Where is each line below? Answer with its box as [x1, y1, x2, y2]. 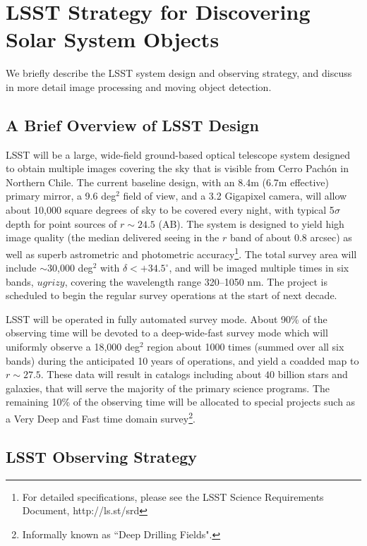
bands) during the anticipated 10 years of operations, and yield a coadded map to [6, 353, 359, 368]
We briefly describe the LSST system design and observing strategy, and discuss [6, 66, 352, 80]
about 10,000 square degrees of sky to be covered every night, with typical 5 [6, 202, 335, 217]
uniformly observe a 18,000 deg [6, 339, 140, 354]
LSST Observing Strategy [6, 445, 198, 467]
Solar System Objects [6, 25, 219, 54]
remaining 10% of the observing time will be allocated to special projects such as [6, 394, 356, 409]
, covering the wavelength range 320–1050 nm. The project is [64, 274, 328, 289]
